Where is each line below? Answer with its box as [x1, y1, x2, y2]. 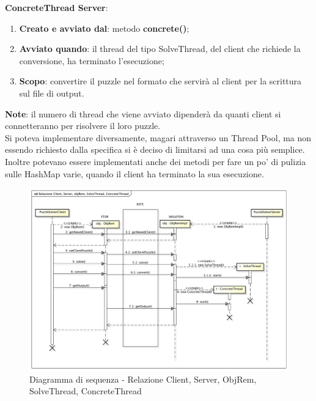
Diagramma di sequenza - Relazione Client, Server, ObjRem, [29, 372, 257, 385]
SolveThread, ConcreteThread [29, 384, 142, 397]
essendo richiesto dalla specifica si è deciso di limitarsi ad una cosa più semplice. [5, 143, 305, 156]
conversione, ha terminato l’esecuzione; [19, 54, 164, 67]
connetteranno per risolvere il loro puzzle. [5, 119, 161, 132]
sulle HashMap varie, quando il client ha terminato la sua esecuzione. [5, 167, 264, 180]
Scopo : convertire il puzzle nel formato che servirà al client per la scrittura [19, 75, 302, 87]
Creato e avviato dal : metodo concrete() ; [19, 21, 189, 34]
